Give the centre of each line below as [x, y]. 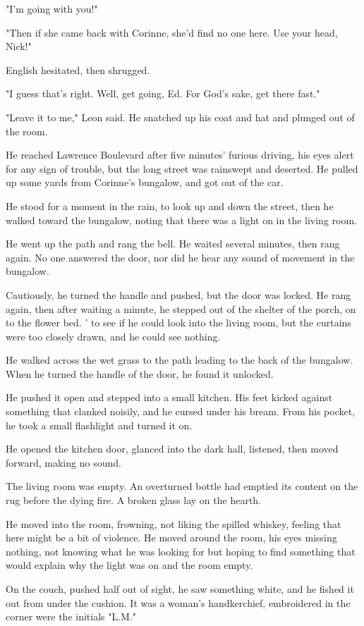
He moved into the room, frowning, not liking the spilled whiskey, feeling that [174, 523]
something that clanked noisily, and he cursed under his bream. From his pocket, [181, 411]
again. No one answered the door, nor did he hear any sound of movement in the [180, 257]
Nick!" [19, 46]
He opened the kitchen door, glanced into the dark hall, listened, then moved [172, 449]
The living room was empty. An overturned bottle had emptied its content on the [182, 486]
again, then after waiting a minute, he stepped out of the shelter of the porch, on [181, 308]
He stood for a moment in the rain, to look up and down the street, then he [170, 205]
